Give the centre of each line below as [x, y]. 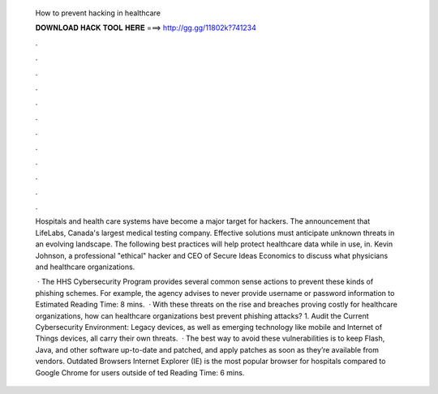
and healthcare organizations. [85, 267]
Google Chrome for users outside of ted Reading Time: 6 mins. [140, 372]
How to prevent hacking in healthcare [98, 13]
